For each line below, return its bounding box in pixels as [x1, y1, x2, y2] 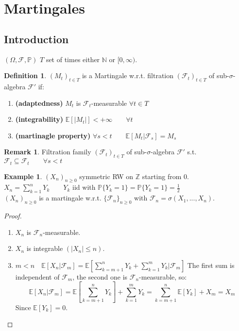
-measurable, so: [139, 271, 187, 281]
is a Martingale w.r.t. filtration [82, 70, 174, 81]
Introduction [4, 31, 69, 46]
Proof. [4, 210, 22, 220]
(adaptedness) [15, 98, 63, 108]
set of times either [46, 54, 100, 64]
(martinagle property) [15, 130, 91, 140]
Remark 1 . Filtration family [4, 147, 91, 157]
